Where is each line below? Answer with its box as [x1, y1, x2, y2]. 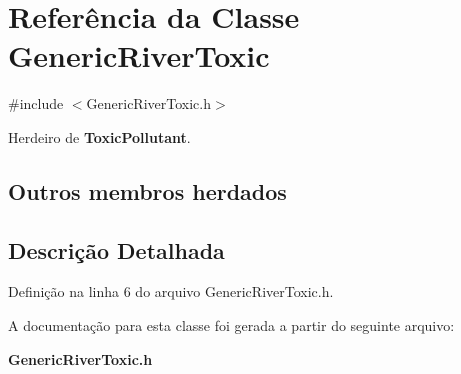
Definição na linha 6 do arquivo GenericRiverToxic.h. [8, 281, 334, 302]
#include [8, 93, 64, 114]
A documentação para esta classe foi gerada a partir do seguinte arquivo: [8, 315, 455, 336]
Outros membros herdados [8, 175, 287, 206]
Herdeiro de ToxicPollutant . [8, 126, 191, 147]
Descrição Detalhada [8, 234, 225, 265]
